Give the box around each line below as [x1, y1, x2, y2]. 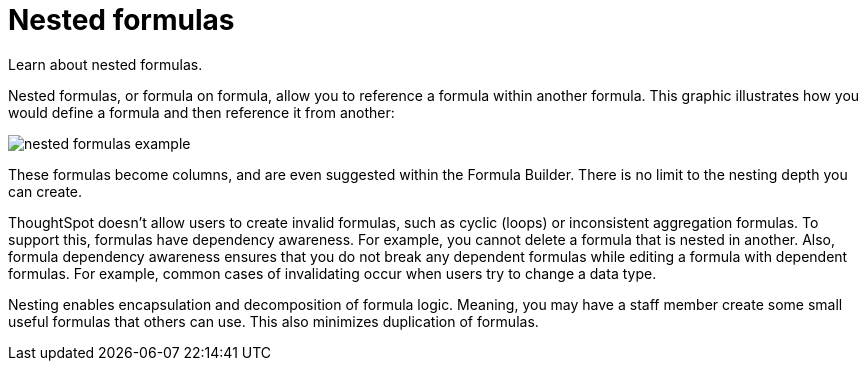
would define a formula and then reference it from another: [8, 103, 395, 121]
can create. [8, 182, 83, 200]
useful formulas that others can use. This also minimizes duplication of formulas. [8, 312, 539, 330]
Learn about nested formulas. [8, 55, 203, 73]
